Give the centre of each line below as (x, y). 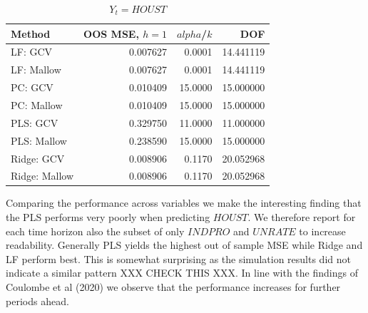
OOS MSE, (111, 33)
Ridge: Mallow (42, 176)
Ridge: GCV (38, 158)
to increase (322, 231)
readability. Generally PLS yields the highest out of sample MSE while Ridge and (184, 245)
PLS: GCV (35, 122)
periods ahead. (37, 301)
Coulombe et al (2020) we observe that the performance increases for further (173, 287)
